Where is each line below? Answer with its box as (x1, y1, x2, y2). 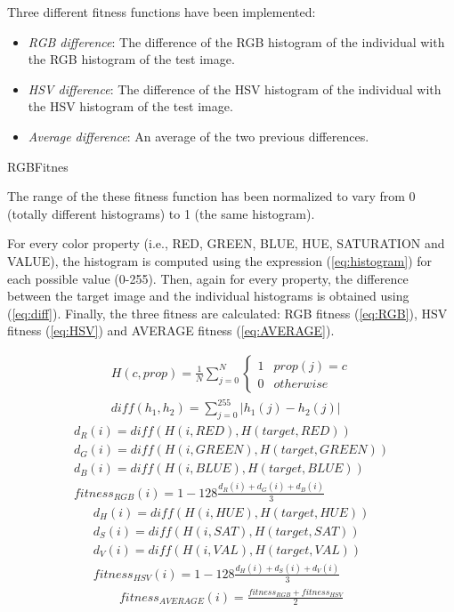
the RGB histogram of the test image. (28, 50, 235, 68)
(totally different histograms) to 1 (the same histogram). (7, 204, 315, 222)
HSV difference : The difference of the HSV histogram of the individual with (28, 79, 442, 98)
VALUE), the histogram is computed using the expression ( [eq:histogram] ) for (7, 251, 433, 270)
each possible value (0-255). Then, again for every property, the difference (7, 269, 409, 287)
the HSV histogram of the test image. (28, 97, 233, 116)
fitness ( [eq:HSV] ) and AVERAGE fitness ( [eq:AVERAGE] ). (7, 321, 335, 340)
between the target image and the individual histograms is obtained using (7, 286, 409, 305)
